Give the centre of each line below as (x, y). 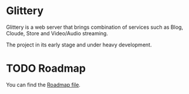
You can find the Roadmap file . (43, 85)
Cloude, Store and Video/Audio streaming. (57, 33)
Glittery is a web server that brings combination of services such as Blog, (95, 27)
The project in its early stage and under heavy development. (79, 45)
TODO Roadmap (46, 68)
